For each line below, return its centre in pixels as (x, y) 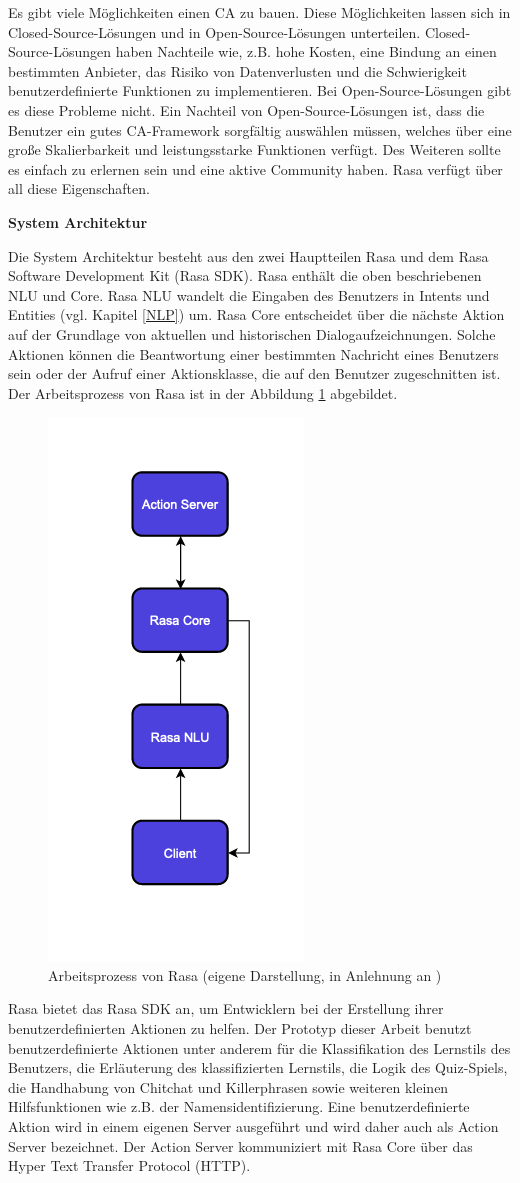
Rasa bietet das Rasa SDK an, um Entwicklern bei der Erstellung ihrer (226, 1008)
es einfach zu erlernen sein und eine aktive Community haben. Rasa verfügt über (255, 168)
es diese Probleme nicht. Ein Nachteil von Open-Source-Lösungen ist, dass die (246, 109)
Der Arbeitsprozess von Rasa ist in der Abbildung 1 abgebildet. (203, 392)
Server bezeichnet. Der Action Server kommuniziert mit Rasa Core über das (240, 1145)
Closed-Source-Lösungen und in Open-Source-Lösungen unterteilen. (214, 31)
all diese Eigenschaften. (79, 188)
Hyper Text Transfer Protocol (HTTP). (129, 1165)
